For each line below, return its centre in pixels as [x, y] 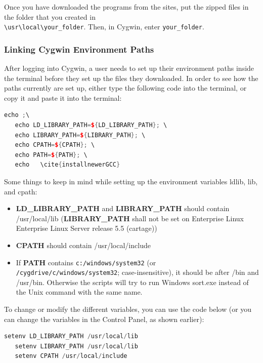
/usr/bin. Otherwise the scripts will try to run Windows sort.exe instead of [132, 282]
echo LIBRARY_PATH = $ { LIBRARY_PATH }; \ [80, 135]
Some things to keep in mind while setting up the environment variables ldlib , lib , [131, 181]
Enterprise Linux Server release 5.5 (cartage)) [86, 228]
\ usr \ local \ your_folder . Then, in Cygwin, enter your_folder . [104, 27]
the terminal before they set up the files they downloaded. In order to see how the [131, 78]
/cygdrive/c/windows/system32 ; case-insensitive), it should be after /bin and [137, 272]
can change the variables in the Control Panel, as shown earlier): [104, 319]
